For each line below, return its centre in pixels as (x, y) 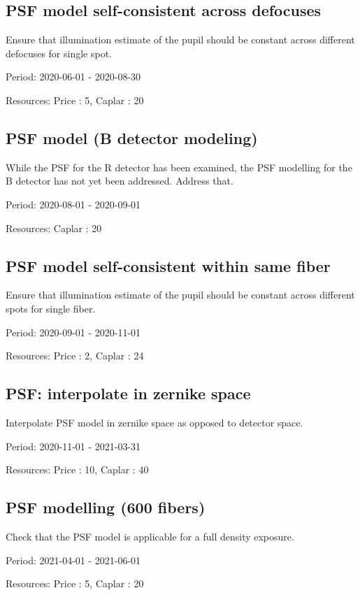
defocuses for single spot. (59, 53)
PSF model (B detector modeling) (132, 137)
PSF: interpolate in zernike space (128, 393)
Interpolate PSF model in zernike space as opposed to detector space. (154, 422)
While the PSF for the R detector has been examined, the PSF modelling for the (179, 167)
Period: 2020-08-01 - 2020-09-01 (73, 204)
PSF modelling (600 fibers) (106, 507)
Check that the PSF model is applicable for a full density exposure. (150, 536)
